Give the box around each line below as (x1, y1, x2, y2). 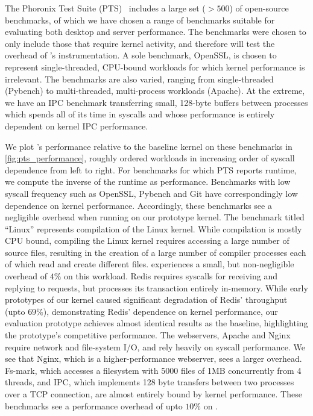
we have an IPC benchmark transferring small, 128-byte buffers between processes (5, 96, 308, 108)
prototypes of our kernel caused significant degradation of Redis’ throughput (5, 293, 288, 306)
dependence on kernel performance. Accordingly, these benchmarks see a (5, 199, 272, 211)
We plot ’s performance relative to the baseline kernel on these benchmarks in (5, 140, 292, 152)
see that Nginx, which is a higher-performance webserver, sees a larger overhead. (5, 352, 302, 365)
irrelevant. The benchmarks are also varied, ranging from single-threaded (5, 72, 274, 85)
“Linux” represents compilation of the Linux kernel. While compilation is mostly (5, 222, 302, 235)
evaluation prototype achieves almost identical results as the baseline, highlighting (5, 317, 308, 329)
